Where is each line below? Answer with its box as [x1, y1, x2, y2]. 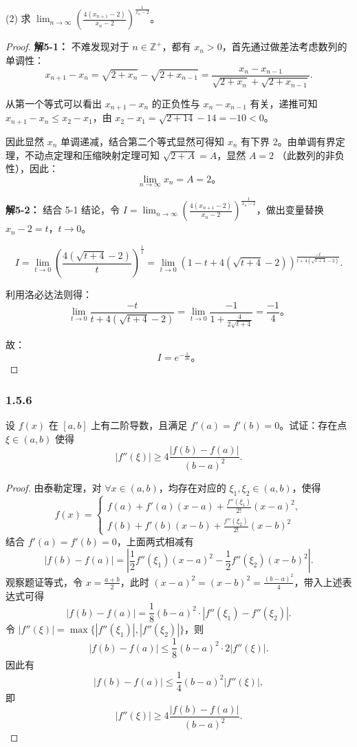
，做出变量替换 [256, 202, 324, 217]
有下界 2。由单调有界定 [241, 134, 345, 148]
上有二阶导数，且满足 [91, 418, 188, 432]
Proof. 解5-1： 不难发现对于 [6, 39, 129, 54]
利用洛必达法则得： [6, 287, 92, 302]
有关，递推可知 [250, 96, 318, 110]
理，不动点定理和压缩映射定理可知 [6, 147, 160, 162]
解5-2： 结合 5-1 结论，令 [6, 202, 120, 217]
